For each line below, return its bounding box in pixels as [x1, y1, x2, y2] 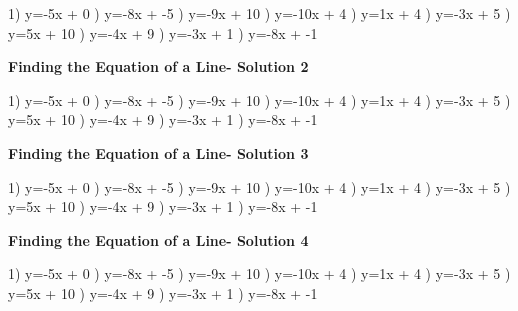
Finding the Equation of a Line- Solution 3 [8, 142, 309, 163]
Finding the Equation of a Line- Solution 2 [8, 56, 309, 77]
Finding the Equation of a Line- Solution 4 [8, 229, 309, 250]
